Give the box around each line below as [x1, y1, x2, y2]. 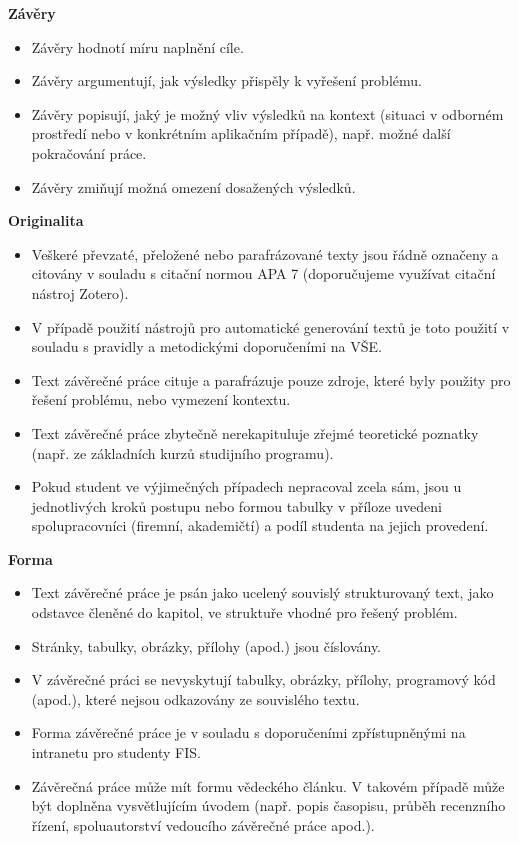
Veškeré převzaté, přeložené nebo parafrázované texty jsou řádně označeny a [31, 243, 499, 264]
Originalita [8, 210, 84, 231]
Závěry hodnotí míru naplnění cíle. [31, 36, 244, 57]
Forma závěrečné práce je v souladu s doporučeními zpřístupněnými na [31, 722, 466, 743]
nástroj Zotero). [31, 282, 129, 303]
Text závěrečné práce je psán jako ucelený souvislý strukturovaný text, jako [31, 582, 494, 603]
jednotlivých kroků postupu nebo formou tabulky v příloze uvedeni [31, 495, 442, 516]
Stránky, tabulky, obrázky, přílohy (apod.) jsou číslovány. [31, 635, 382, 656]
